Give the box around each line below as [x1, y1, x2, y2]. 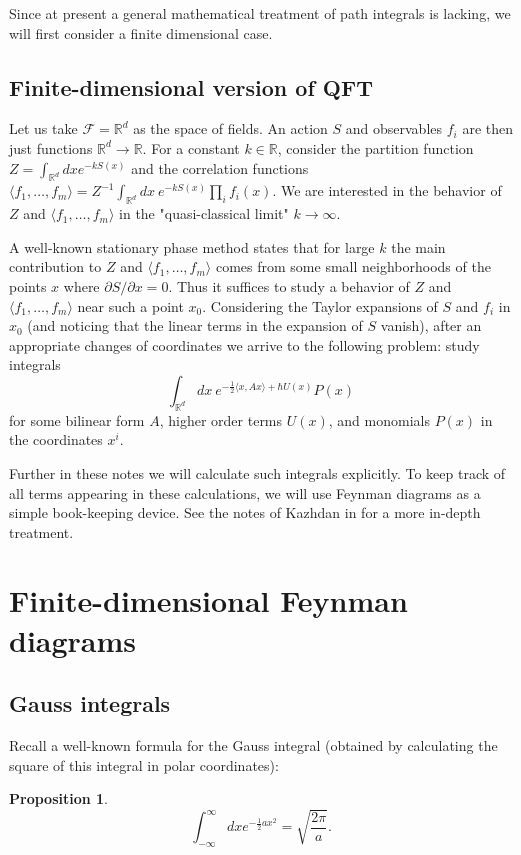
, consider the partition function [277, 137, 474, 158]
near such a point [77, 295, 184, 316]
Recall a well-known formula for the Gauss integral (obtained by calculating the [9, 735, 498, 756]
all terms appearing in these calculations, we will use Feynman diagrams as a [9, 482, 481, 503]
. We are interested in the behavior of [272, 180, 502, 201]
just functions [9, 137, 93, 158]
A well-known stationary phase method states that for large [9, 236, 375, 257]
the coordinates [9, 429, 103, 450]
